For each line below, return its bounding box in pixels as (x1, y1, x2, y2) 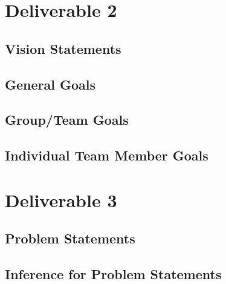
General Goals (5, 74, 96, 93)
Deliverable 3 (5, 187, 117, 212)
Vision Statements (5, 39, 121, 58)
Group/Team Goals (5, 110, 129, 129)
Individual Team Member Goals (5, 146, 208, 165)
